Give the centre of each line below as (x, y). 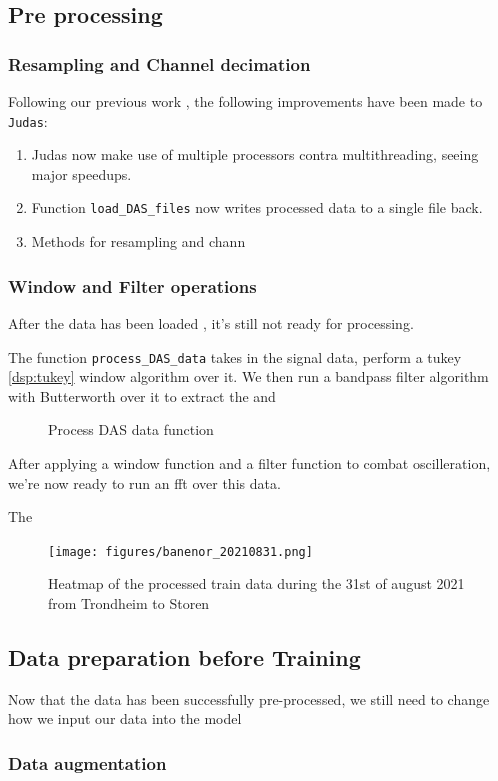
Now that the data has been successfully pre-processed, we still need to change (249, 698)
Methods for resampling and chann (138, 241)
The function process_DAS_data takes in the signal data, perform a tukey (235, 356)
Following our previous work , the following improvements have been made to (245, 101)
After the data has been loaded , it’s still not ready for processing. (211, 322)
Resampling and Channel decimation (159, 63)
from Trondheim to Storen (129, 602)
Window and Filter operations (132, 285)
